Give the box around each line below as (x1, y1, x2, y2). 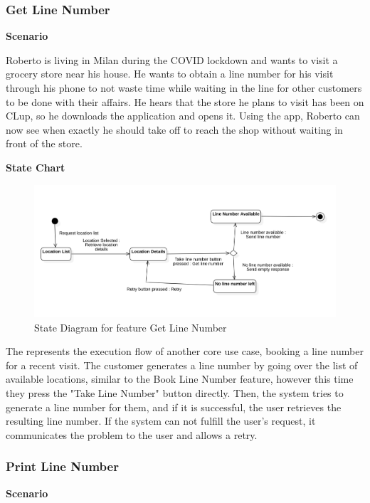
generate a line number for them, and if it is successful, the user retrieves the (6, 399, 342, 414)
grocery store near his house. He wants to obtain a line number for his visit (6, 66, 334, 81)
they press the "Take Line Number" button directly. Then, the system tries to (6, 386, 344, 401)
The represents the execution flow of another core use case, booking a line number (6, 344, 364, 359)
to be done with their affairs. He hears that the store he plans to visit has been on (6, 94, 364, 109)
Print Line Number (6, 457, 119, 475)
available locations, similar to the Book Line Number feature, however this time (6, 371, 354, 386)
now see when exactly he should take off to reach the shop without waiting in (6, 122, 343, 137)
